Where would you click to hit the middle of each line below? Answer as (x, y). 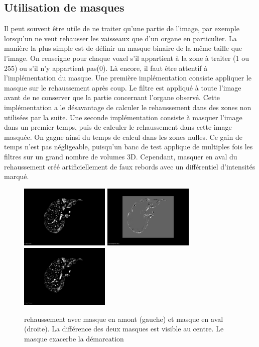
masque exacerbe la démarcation (74, 338)
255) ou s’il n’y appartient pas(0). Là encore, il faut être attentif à (106, 68)
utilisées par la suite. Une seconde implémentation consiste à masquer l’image (123, 117)
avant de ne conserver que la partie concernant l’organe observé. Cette (112, 97)
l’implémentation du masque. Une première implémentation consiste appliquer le (128, 78)
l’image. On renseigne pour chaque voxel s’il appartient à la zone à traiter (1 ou (127, 58)
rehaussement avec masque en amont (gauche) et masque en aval (124, 319)
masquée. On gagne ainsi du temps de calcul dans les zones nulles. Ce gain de (123, 137)
